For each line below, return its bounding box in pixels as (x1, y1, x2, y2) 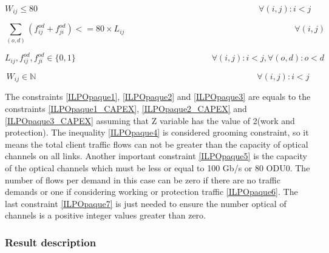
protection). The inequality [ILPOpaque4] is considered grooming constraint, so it (5, 126, 309, 139)
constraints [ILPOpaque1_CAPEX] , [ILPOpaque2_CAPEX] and (5, 102, 247, 115)
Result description (5, 234, 97, 249)
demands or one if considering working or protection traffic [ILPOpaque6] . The (5, 185, 298, 198)
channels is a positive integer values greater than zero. (5, 209, 206, 222)
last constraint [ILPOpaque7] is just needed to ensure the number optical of (5, 197, 287, 209)
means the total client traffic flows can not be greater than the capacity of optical (5, 137, 308, 150)
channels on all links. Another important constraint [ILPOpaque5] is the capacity (5, 149, 307, 162)
